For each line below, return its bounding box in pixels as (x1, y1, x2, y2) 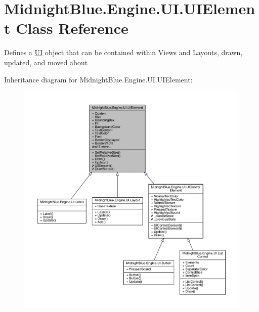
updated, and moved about (4, 57, 88, 67)
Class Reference (16, 18, 128, 38)
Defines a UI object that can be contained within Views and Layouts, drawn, (4, 47, 243, 58)
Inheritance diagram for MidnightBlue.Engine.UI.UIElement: (4, 74, 193, 84)
